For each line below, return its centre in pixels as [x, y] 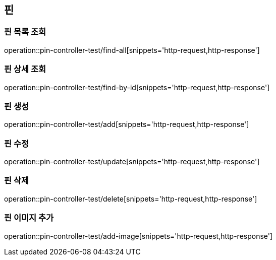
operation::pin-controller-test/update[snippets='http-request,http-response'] [132, 162]
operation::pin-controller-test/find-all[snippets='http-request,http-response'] [132, 50]
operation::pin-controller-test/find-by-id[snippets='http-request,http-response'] [137, 87]
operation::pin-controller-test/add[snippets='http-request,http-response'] [127, 124]
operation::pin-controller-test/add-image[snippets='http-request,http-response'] [139, 236]
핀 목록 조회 [25, 32]
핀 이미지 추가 [29, 218]
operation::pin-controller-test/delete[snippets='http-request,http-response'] [131, 199]
